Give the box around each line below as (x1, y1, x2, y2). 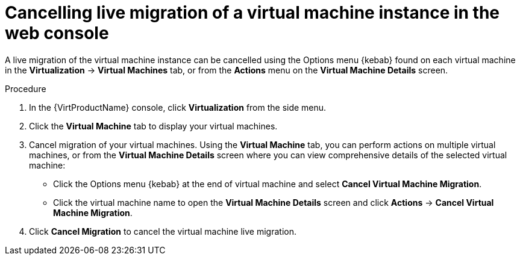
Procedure (5, 83, 46, 94)
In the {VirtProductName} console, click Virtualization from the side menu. (29, 102, 327, 113)
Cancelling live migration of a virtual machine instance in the (5, 2, 500, 23)
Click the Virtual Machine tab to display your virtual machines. (29, 120, 278, 131)
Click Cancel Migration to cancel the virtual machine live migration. (29, 226, 296, 237)
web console (5, 23, 109, 43)
